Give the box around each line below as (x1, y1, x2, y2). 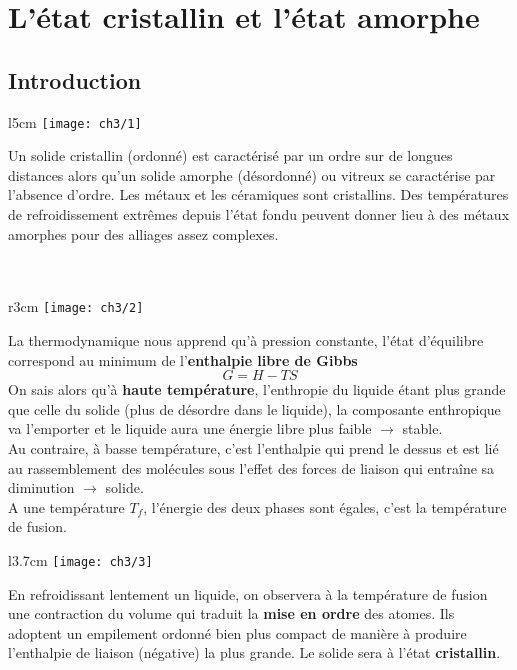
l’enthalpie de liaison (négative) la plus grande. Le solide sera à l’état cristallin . (8, 642, 501, 663)
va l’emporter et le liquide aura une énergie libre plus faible (8, 418, 372, 439)
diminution (8, 477, 75, 498)
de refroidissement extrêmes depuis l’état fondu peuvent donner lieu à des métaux (8, 204, 510, 225)
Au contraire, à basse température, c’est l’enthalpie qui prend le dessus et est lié (8, 438, 499, 459)
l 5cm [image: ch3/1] (8, 111, 142, 132)
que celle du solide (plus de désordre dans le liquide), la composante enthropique (8, 398, 501, 419)
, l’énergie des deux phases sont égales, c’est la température (143, 496, 507, 517)
